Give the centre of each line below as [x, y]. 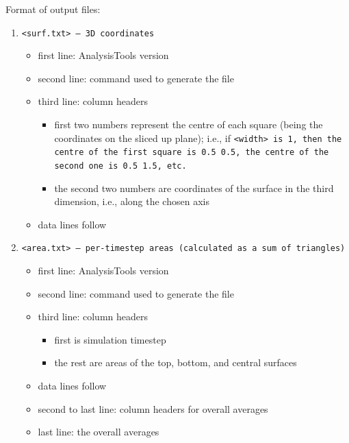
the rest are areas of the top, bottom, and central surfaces [176, 362]
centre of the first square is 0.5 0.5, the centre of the [192, 153]
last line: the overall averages [99, 432]
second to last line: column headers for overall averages [153, 408]
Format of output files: [53, 9]
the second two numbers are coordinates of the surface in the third [194, 188]
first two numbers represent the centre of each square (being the [189, 124]
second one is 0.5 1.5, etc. [120, 166]
